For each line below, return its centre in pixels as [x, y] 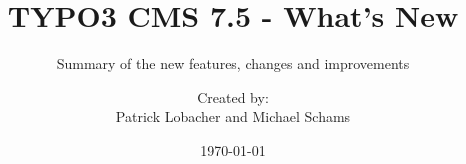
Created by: [233, 96]
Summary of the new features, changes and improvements [233, 63]
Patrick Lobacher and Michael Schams [233, 116]
